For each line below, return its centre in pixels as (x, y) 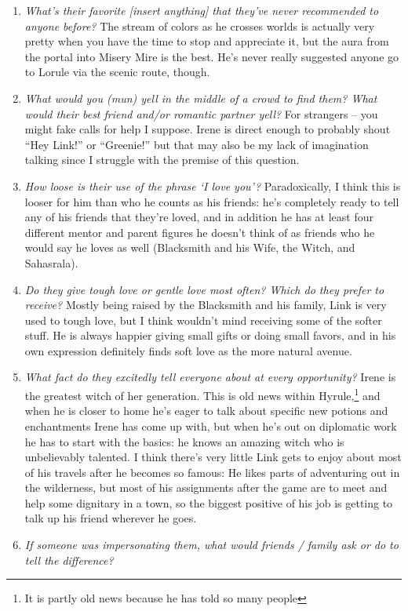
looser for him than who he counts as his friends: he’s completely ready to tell (212, 201)
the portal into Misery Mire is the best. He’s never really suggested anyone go (212, 56)
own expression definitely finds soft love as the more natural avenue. (188, 350)
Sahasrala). (51, 262)
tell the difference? (69, 560)
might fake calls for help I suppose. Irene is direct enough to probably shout (208, 129)
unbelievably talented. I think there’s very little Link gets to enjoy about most (213, 457)
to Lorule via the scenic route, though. (117, 72)
